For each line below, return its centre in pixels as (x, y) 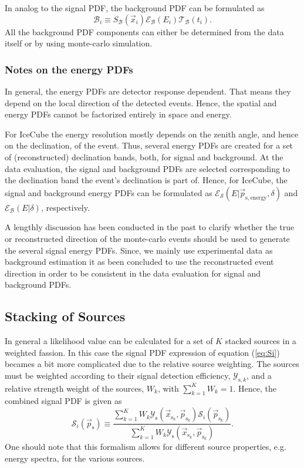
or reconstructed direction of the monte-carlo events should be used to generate (147, 238)
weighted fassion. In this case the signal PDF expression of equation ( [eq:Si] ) (142, 352)
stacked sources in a (261, 341)
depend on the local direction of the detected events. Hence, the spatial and (141, 102)
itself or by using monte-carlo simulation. (79, 43)
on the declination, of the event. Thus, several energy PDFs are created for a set (149, 145)
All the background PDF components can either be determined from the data (144, 31)
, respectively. (65, 207)
